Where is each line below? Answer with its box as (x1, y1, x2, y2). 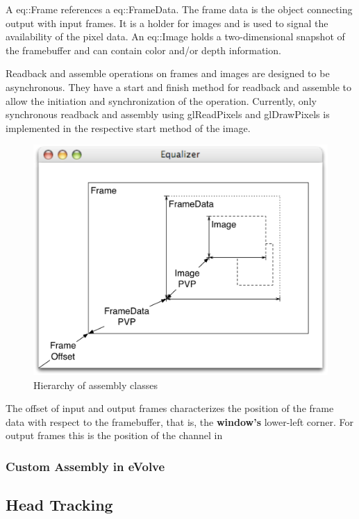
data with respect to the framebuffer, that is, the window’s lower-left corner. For (6, 414, 354, 429)
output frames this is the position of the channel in (6, 428, 223, 443)
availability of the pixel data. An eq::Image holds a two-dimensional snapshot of (6, 29, 345, 44)
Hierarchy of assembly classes (33, 377, 158, 392)
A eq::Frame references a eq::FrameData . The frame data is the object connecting (6, 2, 353, 16)
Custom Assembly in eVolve (6, 457, 165, 475)
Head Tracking (6, 494, 113, 516)
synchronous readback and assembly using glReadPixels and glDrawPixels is (6, 107, 330, 122)
